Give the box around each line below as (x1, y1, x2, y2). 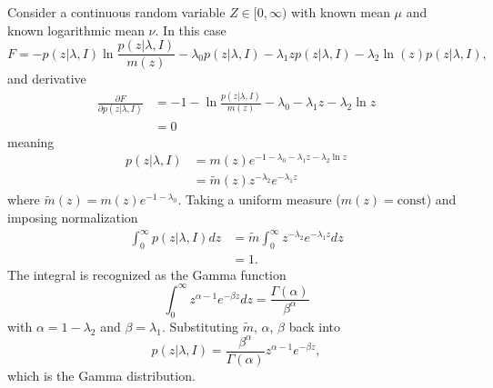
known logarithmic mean (7, 20, 145, 39)
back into (288, 316, 341, 335)
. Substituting (161, 316, 238, 335)
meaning (7, 132, 55, 151)
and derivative (7, 69, 86, 88)
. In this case (155, 20, 226, 39)
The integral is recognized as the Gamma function (7, 264, 287, 284)
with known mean (291, 3, 390, 21)
